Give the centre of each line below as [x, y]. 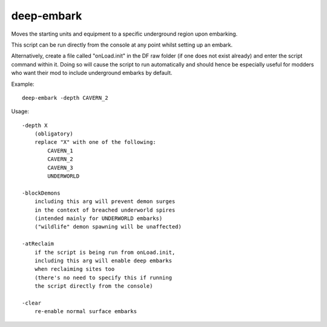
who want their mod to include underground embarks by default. [92, 73]
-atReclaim [38, 244]
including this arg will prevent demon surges [105, 202]
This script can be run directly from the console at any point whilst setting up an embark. [122, 45]
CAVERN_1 [60, 151]
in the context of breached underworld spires [105, 210]
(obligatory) [54, 134]
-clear [32, 303]
